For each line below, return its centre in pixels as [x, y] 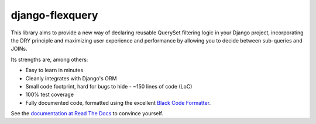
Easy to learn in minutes [54, 70]
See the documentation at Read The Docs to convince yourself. [87, 114]
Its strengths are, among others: [49, 59]
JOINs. [19, 49]
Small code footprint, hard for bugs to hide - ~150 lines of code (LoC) [109, 86]
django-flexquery [54, 15]
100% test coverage [50, 95]
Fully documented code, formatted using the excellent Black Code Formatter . [118, 102]
